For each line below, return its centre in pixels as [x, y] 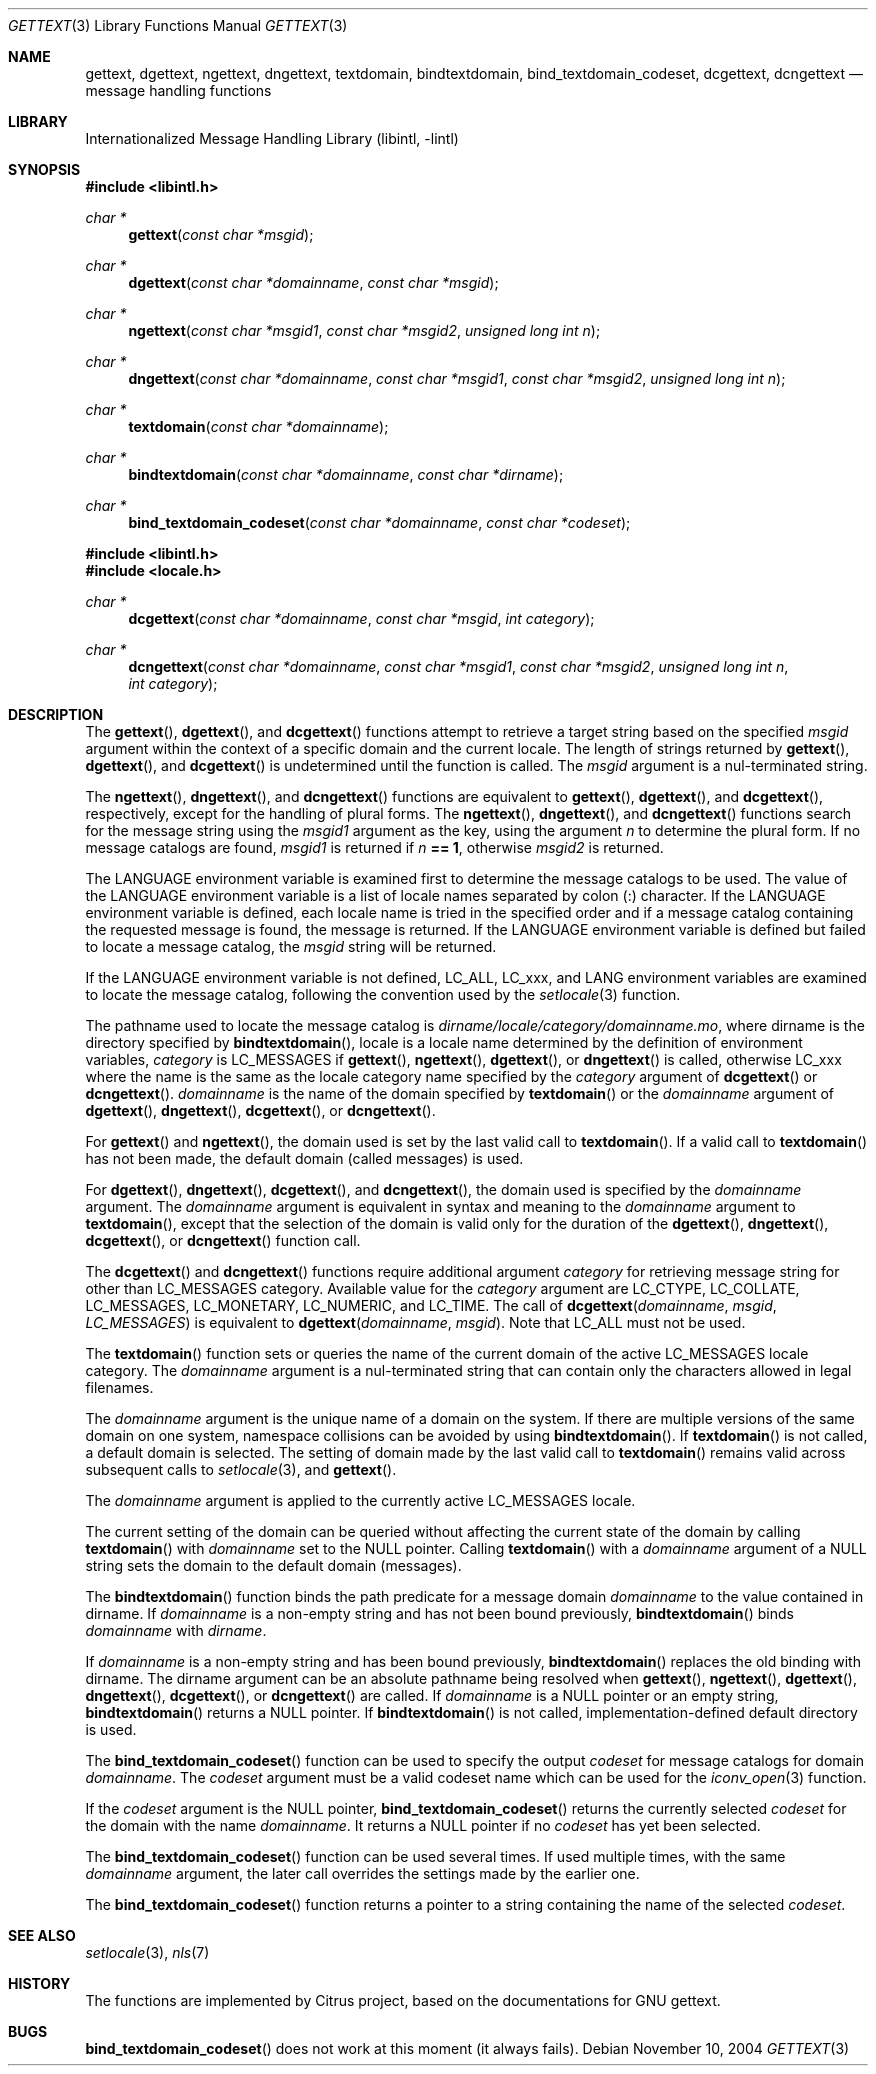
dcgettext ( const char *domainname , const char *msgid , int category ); [361, 618]
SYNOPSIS [44, 169]
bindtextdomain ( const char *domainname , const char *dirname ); [346, 474]
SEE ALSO [42, 1935]
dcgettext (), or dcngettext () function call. [223, 1240]
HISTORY [39, 1983]
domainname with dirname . [176, 1630]
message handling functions [178, 90]
